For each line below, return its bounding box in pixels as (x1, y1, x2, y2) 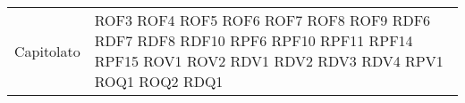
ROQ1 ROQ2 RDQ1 (94, 71, 224, 91)
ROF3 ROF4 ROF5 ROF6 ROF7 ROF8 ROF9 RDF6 (94, 10, 431, 30)
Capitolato (14, 40, 80, 61)
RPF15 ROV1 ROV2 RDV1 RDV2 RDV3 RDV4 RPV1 (94, 51, 444, 71)
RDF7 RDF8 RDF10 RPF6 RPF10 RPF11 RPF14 (94, 30, 413, 51)
